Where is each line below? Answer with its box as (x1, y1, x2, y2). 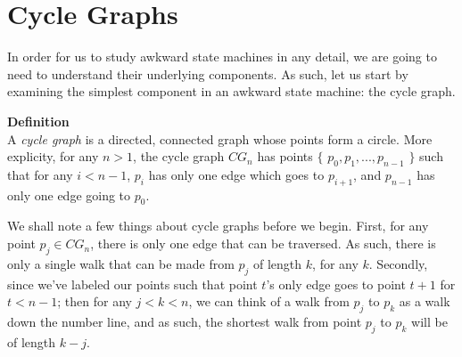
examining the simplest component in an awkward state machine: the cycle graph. (7, 82, 456, 101)
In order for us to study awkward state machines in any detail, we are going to (7, 47, 437, 66)
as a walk (399, 292, 450, 311)
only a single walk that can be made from (7, 254, 235, 272)
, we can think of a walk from (188, 292, 350, 311)
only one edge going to (7, 185, 131, 204)
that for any (7, 165, 73, 183)
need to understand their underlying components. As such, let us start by (7, 64, 408, 83)
